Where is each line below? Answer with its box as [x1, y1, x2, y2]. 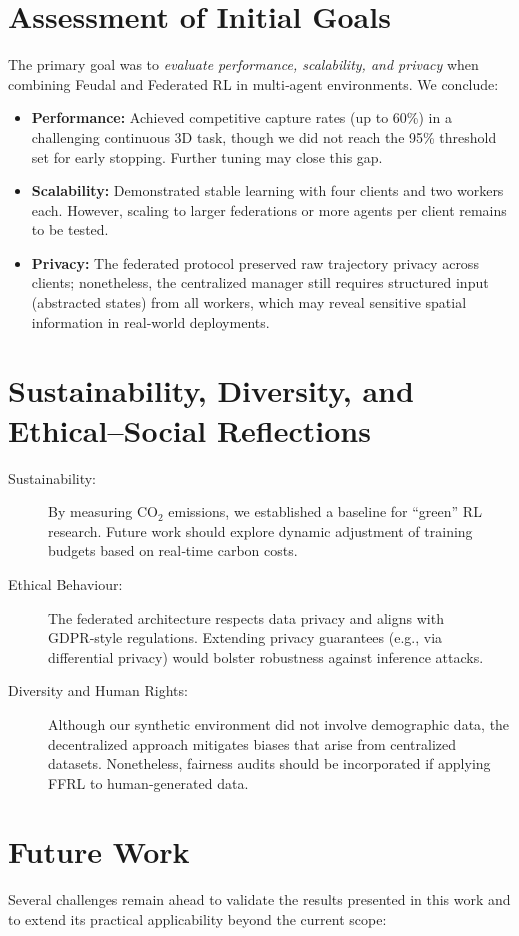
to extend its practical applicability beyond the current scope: [8, 909, 387, 929]
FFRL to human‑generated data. [48, 772, 249, 793]
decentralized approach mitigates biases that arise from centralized [48, 733, 457, 754]
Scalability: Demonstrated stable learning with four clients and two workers [31, 180, 504, 201]
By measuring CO [48, 501, 158, 522]
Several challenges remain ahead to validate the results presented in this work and [8, 889, 511, 910]
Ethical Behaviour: [8, 573, 123, 594]
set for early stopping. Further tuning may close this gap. [31, 146, 383, 167]
